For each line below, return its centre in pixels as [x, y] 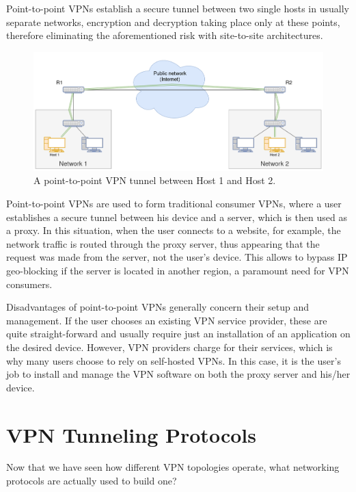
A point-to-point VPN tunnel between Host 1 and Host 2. [155, 180]
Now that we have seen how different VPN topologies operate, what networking [173, 467]
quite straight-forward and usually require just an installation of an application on [178, 334]
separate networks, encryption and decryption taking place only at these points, [173, 22]
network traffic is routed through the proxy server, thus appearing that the [163, 243]
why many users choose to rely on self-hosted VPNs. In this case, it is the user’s [174, 360]
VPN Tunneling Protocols [131, 434]
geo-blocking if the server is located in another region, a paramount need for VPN [178, 270]
